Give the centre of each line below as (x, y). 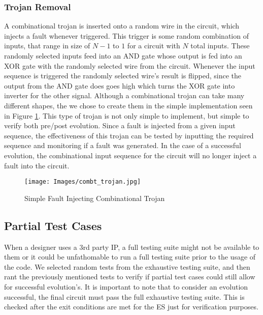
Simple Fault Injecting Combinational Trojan (95, 198)
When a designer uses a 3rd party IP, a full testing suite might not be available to (132, 247)
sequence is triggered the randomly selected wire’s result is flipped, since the (123, 76)
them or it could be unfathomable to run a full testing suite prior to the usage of (130, 257)
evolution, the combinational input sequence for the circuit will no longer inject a (130, 155)
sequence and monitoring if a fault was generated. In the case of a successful (123, 145)
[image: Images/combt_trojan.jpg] (83, 182)
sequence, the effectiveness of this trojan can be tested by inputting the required (129, 135)
